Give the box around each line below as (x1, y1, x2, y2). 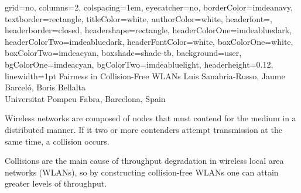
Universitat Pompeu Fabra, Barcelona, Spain (5, 92, 166, 104)
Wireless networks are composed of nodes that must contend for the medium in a (5, 112, 296, 124)
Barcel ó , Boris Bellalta (5, 81, 86, 93)
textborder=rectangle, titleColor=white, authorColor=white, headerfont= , (5, 12, 272, 24)
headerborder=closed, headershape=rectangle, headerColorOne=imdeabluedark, (5, 24, 292, 36)
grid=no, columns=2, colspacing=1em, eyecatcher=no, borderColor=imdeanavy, (5, 1, 293, 13)
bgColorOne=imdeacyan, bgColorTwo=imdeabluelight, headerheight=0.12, (5, 58, 273, 70)
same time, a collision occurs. (5, 135, 110, 147)
